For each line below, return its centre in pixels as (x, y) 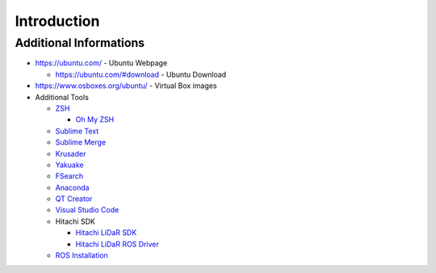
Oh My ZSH (95, 120)
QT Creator (74, 199)
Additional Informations (80, 43)
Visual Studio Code (87, 210)
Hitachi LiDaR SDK (106, 233)
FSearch (69, 176)
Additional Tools (62, 97)
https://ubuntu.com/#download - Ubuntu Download (141, 74)
